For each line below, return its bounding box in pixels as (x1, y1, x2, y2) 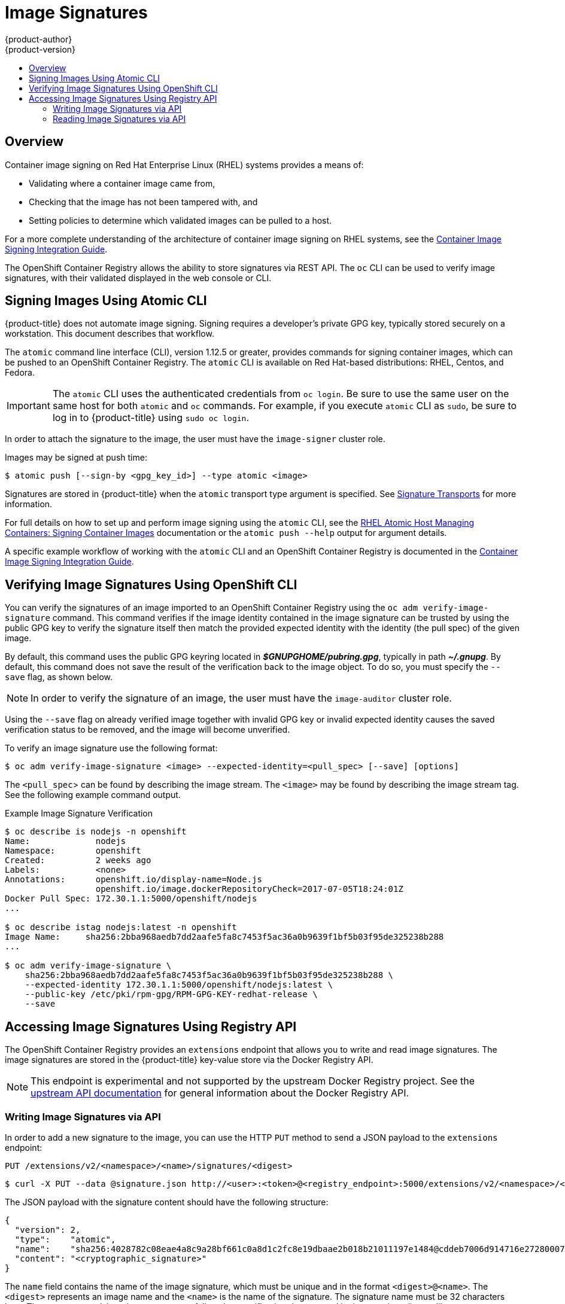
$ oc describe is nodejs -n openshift (5, 827, 187, 837)
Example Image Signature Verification (5, 808, 153, 819)
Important (7, 400, 50, 412)
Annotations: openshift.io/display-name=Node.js (5, 875, 262, 885)
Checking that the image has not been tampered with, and (29, 196, 258, 207)
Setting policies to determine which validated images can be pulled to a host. (29, 215, 332, 226)
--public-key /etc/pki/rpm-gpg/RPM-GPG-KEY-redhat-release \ (25, 989, 318, 1000)
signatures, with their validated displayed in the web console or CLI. (5, 272, 272, 283)
